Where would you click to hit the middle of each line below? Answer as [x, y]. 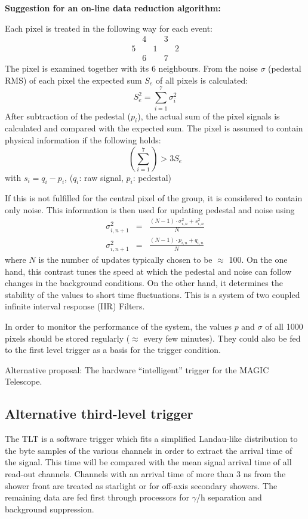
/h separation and [229, 497]
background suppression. [50, 509]
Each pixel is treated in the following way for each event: [109, 28]
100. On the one [258, 259]
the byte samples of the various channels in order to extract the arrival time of [149, 450]
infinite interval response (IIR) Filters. [75, 306]
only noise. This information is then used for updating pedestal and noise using [150, 209]
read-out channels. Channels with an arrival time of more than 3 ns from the [145, 473]
